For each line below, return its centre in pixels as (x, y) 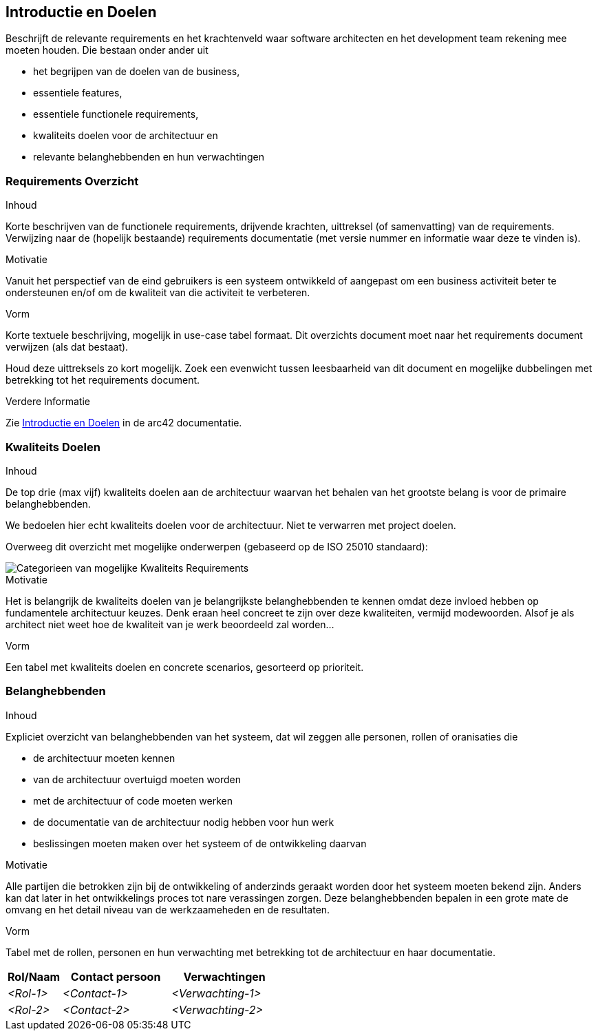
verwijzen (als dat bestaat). (67, 347)
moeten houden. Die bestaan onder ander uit (107, 50)
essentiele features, (78, 93)
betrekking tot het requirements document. (103, 380)
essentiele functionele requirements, (116, 114)
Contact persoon (116, 976)
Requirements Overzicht (72, 181)
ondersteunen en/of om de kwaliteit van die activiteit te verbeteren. (158, 293)
